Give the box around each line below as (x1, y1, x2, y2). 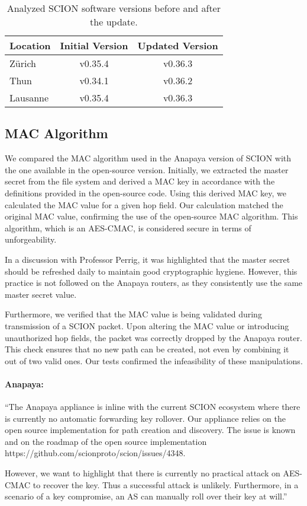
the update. (90, 15, 138, 28)
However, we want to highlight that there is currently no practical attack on (5, 467, 280, 479)
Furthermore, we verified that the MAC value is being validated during (5, 308, 262, 320)
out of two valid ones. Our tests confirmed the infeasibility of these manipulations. (5, 354, 303, 367)
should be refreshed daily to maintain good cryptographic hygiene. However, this (5, 265, 298, 277)
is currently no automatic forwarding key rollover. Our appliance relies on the (5, 412, 286, 424)
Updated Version (137, 39, 218, 52)
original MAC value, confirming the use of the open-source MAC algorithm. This (5, 210, 298, 222)
